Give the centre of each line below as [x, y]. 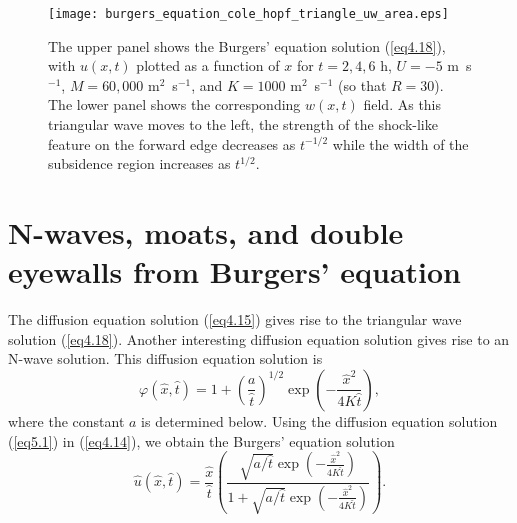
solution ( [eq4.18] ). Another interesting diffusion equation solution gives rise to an [259, 338]
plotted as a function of [208, 65]
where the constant [66, 420]
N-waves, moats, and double [206, 232]
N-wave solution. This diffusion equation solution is [165, 358]
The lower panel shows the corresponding [174, 104]
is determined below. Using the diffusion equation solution [319, 420]
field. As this [402, 104]
